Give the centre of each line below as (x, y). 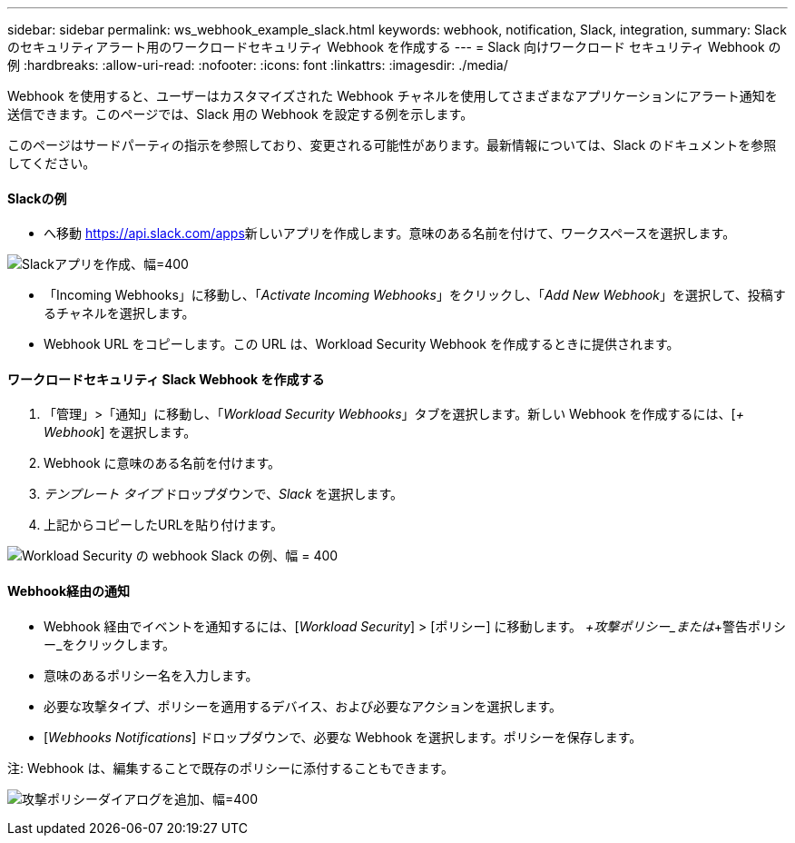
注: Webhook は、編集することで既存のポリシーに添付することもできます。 (231, 768)
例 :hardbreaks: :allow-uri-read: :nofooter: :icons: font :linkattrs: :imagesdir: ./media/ (258, 65)
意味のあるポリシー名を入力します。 (151, 675)
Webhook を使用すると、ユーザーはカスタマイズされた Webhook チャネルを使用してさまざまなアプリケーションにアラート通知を (393, 96)
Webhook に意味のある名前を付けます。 (162, 463)
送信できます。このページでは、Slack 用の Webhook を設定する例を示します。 (240, 114)
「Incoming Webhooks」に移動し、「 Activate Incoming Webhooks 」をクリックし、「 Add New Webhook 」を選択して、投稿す (415, 295)
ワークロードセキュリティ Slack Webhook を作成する (166, 379)
